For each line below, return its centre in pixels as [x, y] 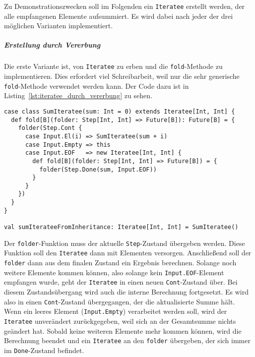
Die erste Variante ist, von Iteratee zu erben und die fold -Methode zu [113, 66]
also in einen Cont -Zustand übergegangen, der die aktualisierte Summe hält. [120, 301]
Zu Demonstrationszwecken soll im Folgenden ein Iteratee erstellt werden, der [125, 6]
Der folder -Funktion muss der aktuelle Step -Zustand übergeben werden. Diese [125, 243]
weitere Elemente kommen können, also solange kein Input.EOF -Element [114, 272]
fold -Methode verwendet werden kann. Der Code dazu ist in [96, 86]
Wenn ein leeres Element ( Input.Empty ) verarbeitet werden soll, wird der [116, 311]
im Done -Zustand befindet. [44, 350]
